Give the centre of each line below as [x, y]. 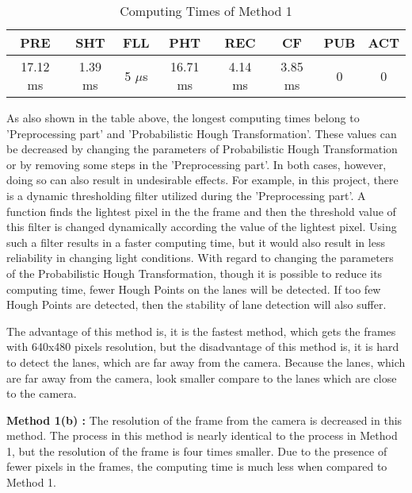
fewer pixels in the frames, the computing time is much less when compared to [197, 466]
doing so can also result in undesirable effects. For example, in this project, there [202, 180]
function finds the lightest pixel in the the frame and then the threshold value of [201, 211]
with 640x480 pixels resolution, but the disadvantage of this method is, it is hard [203, 347]
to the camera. [42, 393]
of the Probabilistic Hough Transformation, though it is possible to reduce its [195, 273]
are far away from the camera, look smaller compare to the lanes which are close [202, 377]
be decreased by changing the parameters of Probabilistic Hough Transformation [202, 149]
